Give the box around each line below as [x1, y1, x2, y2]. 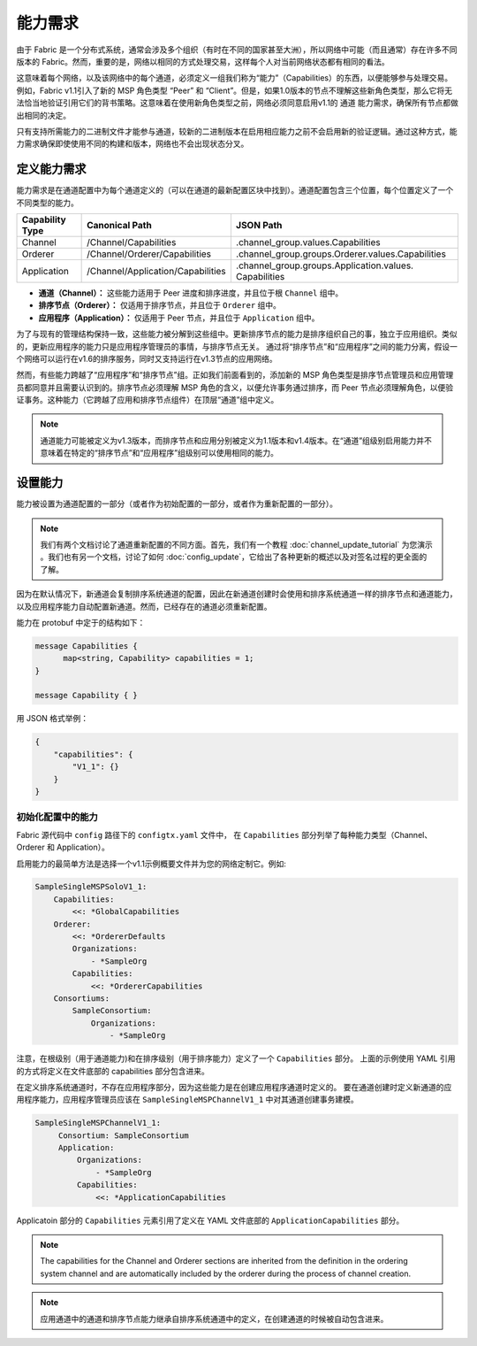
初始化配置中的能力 [16, 811, 99, 823]
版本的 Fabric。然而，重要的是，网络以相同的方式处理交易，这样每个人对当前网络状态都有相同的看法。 [16, 56, 390, 66]
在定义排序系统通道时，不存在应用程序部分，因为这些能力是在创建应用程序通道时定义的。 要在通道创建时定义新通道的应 [16, 1081, 452, 1092]
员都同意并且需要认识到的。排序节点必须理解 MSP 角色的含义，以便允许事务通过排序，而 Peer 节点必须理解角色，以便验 [16, 381, 454, 393]
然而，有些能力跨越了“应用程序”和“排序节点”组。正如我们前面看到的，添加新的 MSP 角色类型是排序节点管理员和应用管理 [16, 370, 454, 381]
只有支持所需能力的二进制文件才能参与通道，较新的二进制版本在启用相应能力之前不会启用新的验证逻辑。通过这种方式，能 [16, 126, 458, 136]
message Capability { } [34, 690, 139, 701]
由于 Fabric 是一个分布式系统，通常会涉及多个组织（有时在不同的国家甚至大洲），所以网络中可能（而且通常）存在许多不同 [16, 44, 458, 55]
